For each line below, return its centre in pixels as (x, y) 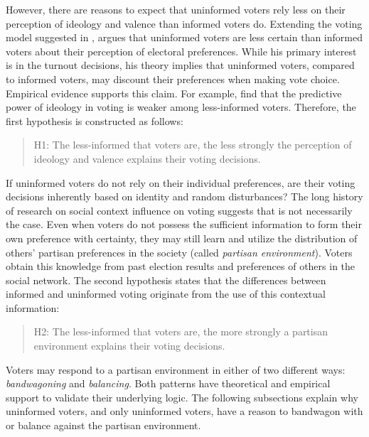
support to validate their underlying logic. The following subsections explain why (182, 397)
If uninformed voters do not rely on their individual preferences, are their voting (181, 182)
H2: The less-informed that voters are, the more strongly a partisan (181, 331)
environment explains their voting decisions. (129, 346)
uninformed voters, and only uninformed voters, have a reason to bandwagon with (184, 411)
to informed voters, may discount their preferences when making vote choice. (173, 79)
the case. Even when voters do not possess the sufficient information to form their (184, 224)
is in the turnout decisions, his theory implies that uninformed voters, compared (180, 65)
